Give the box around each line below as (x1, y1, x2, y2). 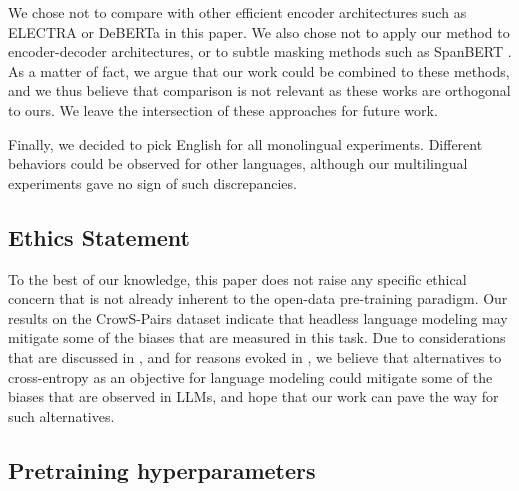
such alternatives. (8, 405, 115, 426)
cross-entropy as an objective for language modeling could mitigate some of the (8, 366, 493, 387)
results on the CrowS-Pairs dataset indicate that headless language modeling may (8, 307, 508, 328)
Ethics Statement (8, 221, 191, 252)
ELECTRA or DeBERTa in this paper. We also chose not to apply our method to (8, 21, 510, 42)
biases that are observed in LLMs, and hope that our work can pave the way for (8, 386, 499, 407)
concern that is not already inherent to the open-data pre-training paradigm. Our (8, 288, 508, 309)
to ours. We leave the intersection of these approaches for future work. (8, 99, 438, 120)
